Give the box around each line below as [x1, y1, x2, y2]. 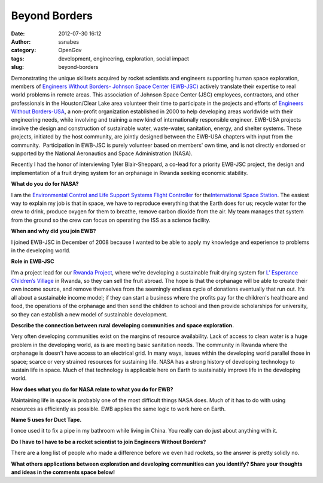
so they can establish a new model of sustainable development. [11, 310, 168, 318]
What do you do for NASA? [11, 180, 79, 188]
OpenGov [58, 47, 82, 54]
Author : [11, 38, 31, 45]
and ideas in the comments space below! [11, 468, 115, 476]
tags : [11, 55, 25, 62]
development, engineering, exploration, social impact [58, 55, 190, 62]
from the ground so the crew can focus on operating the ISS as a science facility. [11, 216, 211, 224]
